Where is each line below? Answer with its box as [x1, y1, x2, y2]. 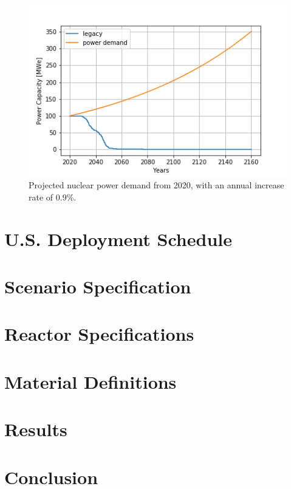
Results [4, 417, 67, 442]
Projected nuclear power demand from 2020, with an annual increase [29, 179, 284, 191]
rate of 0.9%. [29, 190, 77, 203]
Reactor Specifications [4, 321, 194, 346]
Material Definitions [4, 369, 177, 394]
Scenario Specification [4, 274, 191, 298]
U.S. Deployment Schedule [4, 226, 232, 251]
